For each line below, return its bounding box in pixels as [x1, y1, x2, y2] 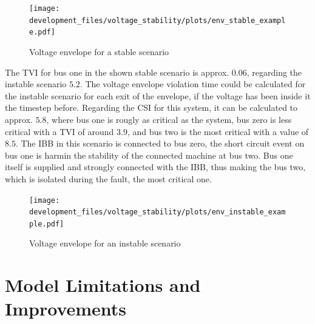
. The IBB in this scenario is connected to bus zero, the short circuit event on [15, 137, 305, 150]
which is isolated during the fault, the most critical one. [5, 172, 212, 185]
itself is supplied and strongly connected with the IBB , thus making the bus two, [5, 160, 306, 173]
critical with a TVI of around [5, 125, 114, 137]
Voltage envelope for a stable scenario [29, 45, 169, 58]
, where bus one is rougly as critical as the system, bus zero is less [46, 113, 292, 125]
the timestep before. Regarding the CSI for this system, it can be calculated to [5, 101, 298, 114]
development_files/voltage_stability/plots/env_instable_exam [29, 208, 286, 217]
